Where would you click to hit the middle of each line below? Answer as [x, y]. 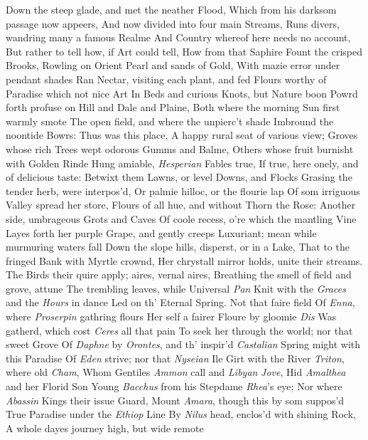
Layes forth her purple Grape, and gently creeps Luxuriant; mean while [161, 232]
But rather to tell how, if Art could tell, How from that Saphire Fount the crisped [184, 51]
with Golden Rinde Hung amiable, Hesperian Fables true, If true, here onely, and [182, 163]
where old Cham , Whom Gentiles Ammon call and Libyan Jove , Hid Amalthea [176, 372]
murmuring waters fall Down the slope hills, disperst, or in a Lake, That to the [178, 247]
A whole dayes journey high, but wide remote [105, 428]
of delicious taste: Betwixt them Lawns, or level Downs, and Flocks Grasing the [179, 177]
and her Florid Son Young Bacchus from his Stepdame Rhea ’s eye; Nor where [174, 386]
